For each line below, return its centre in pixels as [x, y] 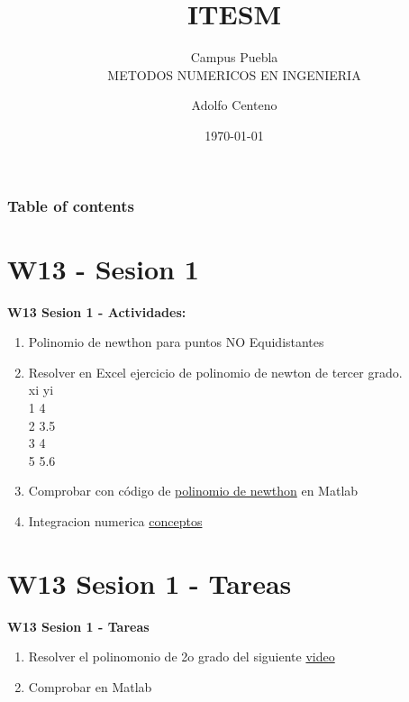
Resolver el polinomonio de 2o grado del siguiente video [182, 656]
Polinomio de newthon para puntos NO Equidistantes [176, 342]
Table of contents [71, 205]
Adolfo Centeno [234, 105]
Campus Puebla [234, 57]
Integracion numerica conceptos [115, 520]
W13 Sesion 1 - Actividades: [97, 311]
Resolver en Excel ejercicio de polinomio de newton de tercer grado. [215, 372]
